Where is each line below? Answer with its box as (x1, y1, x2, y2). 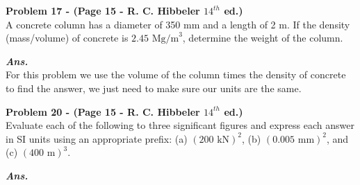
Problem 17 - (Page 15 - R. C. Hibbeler (6, 3, 200, 17)
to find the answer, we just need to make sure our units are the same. (6, 80, 302, 95)
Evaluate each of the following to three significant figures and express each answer (6, 118, 354, 132)
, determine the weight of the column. (182, 30, 343, 45)
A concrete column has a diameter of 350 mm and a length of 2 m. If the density (6, 17, 350, 31)
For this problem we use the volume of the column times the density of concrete (6, 67, 346, 82)
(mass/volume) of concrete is (6, 30, 129, 45)
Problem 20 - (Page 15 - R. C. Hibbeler (6, 104, 200, 118)
